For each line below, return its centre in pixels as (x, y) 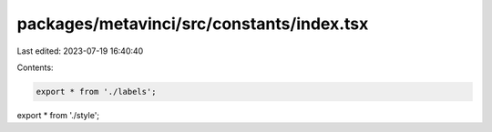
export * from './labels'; (96, 91)
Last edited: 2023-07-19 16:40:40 (80, 51)
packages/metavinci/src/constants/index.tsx (193, 24)
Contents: (35, 67)
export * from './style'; (58, 115)
